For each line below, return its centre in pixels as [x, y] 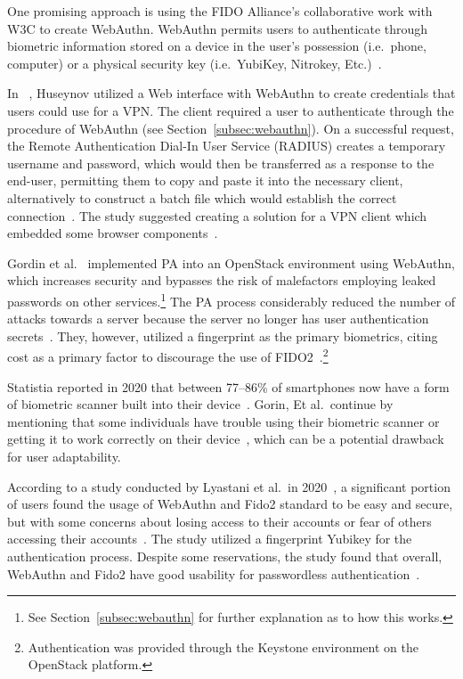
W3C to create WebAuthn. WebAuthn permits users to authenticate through [218, 28]
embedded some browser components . [113, 233]
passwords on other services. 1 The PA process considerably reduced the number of [231, 299]
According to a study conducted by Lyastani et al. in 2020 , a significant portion [229, 486]
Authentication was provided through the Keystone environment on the [223, 646]
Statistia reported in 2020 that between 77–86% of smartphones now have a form [228, 386]
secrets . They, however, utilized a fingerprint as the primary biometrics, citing [223, 335]
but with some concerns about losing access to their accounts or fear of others [219, 521]
